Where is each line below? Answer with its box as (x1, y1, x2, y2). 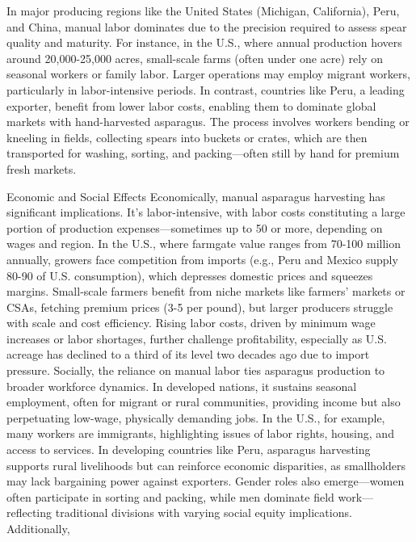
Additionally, (6, 520, 70, 536)
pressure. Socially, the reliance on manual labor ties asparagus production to (6, 362, 385, 379)
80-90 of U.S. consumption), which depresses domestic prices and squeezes (6, 267, 373, 284)
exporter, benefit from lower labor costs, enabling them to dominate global (6, 97, 376, 114)
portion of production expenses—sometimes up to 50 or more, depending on (6, 219, 383, 236)
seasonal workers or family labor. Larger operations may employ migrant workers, (6, 65, 410, 82)
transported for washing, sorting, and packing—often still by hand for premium (6, 145, 400, 162)
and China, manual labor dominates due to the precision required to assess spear (6, 18, 407, 35)
